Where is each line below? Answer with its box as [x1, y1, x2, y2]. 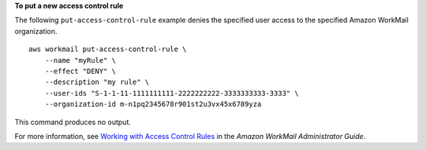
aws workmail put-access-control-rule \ [28, 45, 187, 54]
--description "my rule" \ [44, 78, 150, 86]
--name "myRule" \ [44, 56, 117, 64]
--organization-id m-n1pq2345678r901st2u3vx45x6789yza [44, 100, 262, 109]
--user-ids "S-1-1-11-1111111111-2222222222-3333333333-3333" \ [44, 89, 299, 97]
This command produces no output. [14, 117, 132, 126]
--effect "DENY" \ [44, 67, 117, 75]
